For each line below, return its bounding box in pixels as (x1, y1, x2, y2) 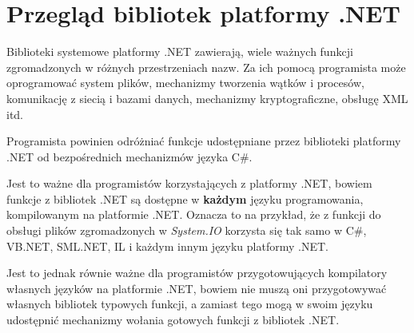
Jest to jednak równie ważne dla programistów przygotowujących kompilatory (6, 264, 388, 281)
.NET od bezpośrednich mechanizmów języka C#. (6, 148, 253, 165)
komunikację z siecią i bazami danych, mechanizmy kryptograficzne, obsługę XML (6, 89, 408, 106)
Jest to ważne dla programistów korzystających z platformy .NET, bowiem (6, 175, 372, 192)
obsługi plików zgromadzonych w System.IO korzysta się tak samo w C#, (6, 222, 367, 239)
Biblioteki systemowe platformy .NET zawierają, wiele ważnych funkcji (6, 43, 353, 60)
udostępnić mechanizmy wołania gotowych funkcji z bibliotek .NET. (6, 311, 340, 328)
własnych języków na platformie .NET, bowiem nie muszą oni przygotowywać (6, 279, 387, 296)
